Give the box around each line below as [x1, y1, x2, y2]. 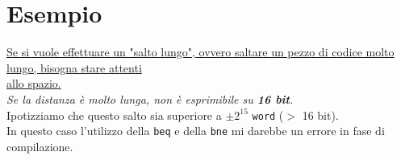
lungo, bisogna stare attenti [6, 59, 142, 76]
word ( [252, 106, 284, 123]
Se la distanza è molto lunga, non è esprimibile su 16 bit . [6, 90, 294, 107]
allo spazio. [6, 75, 61, 92]
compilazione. [6, 137, 73, 154]
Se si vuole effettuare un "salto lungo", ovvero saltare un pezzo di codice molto [6, 43, 395, 60]
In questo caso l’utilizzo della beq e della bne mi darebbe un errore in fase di [6, 122, 385, 139]
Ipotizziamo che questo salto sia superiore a [6, 106, 222, 123]
